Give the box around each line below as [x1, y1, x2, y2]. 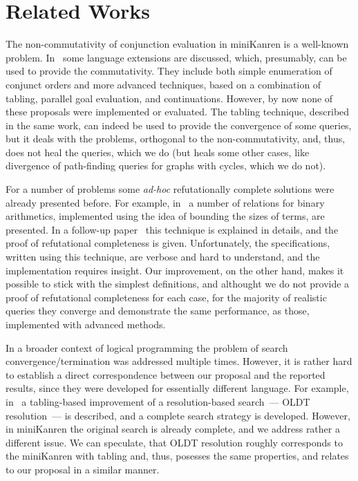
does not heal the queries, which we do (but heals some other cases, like [6, 144, 310, 159]
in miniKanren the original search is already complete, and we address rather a [6, 422, 340, 436]
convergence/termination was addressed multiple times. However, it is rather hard [6, 354, 352, 368]
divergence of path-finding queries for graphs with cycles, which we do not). [6, 158, 326, 173]
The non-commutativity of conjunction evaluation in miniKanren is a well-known [6, 37, 349, 51]
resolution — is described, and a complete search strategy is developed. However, [6, 408, 350, 422]
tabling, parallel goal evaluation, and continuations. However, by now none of [6, 91, 333, 105]
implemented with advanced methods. [6, 317, 166, 331]
